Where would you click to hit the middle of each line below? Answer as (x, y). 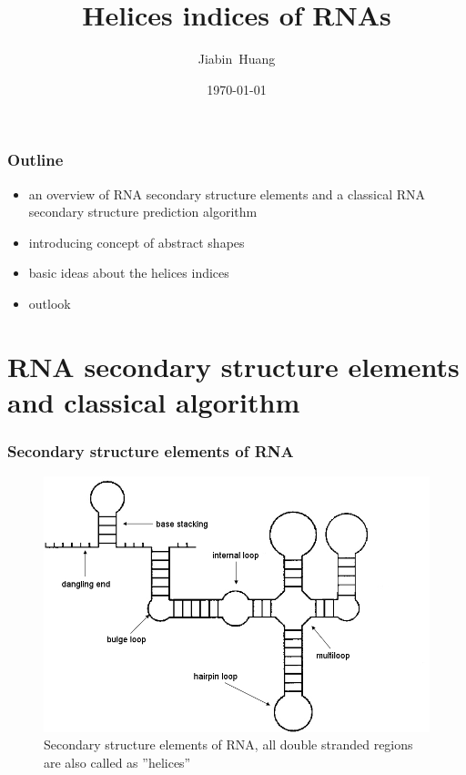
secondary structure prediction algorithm (143, 212)
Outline (35, 160)
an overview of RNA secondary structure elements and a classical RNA (227, 194)
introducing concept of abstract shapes (137, 242)
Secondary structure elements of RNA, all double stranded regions (228, 744)
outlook (50, 303)
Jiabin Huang (237, 59)
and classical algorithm (154, 401)
